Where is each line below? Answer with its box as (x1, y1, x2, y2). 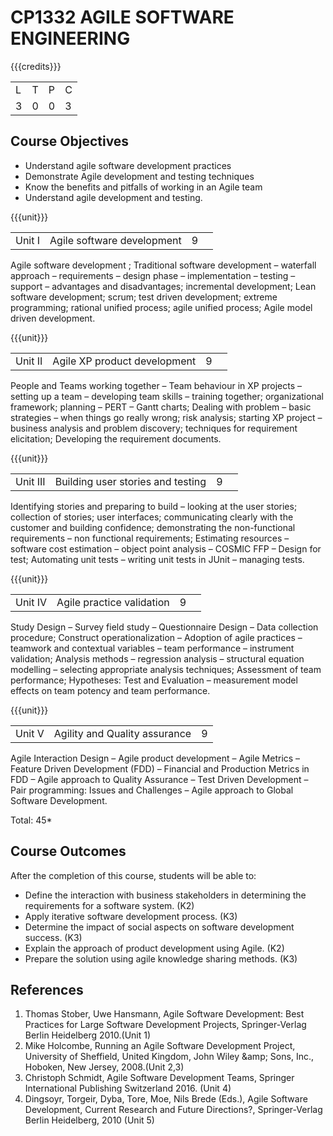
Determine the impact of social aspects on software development (24, 921, 295, 933)
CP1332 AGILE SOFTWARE (10, 6, 235, 29)
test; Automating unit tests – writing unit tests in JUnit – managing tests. (10, 553, 305, 565)
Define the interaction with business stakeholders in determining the (24, 889, 307, 901)
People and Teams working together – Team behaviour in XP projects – (10, 379, 302, 391)
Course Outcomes (10, 843, 127, 860)
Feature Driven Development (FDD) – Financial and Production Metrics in (10, 762, 310, 775)
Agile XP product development (52, 354, 197, 368)
